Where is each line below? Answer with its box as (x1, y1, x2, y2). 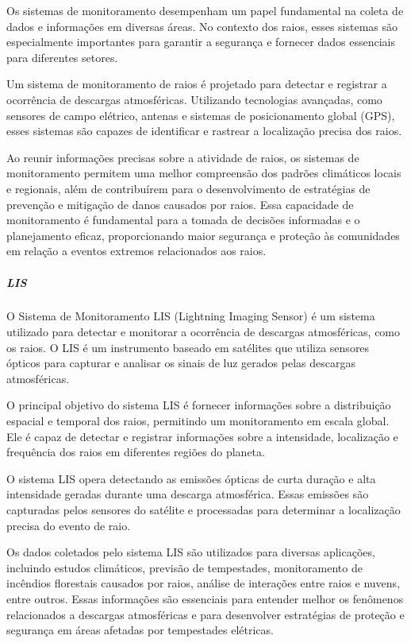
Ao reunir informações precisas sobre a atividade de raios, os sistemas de (6, 149, 359, 165)
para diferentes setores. (6, 48, 118, 65)
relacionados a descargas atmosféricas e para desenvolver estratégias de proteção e (6, 606, 405, 622)
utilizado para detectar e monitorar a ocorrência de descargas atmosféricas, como (6, 323, 401, 340)
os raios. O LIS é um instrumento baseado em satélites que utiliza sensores (6, 339, 370, 355)
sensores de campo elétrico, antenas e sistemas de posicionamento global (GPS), (6, 107, 395, 123)
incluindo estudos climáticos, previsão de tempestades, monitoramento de (6, 559, 363, 575)
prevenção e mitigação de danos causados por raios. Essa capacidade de (6, 196, 354, 212)
